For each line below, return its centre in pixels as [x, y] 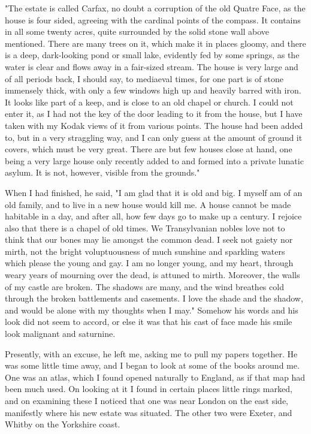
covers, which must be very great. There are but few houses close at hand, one [149, 149]
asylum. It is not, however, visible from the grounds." [102, 172]
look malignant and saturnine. [60, 334]
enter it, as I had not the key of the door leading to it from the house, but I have [154, 114]
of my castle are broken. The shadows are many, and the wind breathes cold [144, 286]
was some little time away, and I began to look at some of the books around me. [152, 365]
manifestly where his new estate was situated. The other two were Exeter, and [149, 412]
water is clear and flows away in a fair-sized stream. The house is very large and [152, 66]
